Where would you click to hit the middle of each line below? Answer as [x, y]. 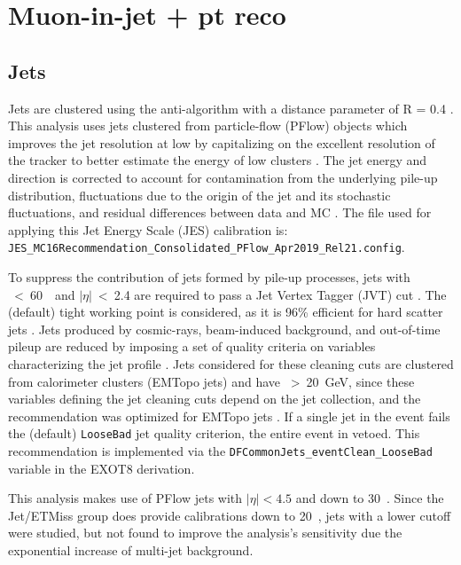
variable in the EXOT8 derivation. [102, 468]
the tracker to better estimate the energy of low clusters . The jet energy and [218, 160]
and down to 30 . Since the [370, 498]
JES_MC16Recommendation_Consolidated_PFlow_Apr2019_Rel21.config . [207, 247]
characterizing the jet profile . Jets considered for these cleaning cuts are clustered [231, 363]
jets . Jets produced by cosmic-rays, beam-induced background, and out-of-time [224, 329]
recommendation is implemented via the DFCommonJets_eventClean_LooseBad [220, 450]
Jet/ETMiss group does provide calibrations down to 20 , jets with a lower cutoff [230, 515]
